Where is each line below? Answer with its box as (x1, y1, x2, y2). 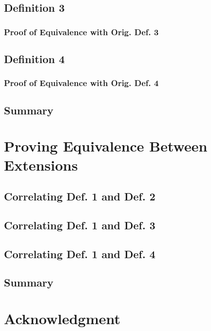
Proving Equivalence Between (4, 136, 208, 156)
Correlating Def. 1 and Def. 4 (4, 246, 155, 261)
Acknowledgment (4, 308, 120, 328)
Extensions (4, 155, 78, 175)
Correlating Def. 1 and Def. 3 (4, 217, 155, 232)
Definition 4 (4, 51, 65, 66)
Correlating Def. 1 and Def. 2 (4, 188, 155, 203)
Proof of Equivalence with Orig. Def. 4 (4, 77, 159, 89)
